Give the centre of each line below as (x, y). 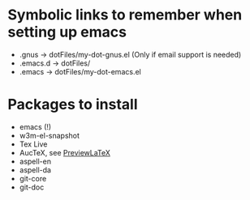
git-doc (32, 187)
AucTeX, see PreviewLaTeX (65, 152)
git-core (33, 178)
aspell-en (35, 161)
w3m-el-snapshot (50, 135)
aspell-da (35, 170)
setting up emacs (67, 32)
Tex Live (33, 144)
